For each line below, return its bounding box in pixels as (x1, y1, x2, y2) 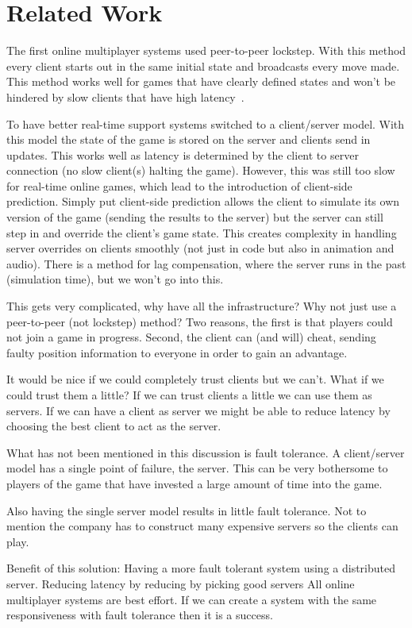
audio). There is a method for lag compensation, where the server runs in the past (6, 255, 406, 272)
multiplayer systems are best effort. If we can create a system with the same (6, 591, 377, 607)
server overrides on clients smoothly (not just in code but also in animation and (6, 240, 395, 256)
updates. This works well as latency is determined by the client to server (6, 146, 359, 163)
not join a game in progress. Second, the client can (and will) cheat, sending (6, 329, 376, 345)
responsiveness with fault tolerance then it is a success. (6, 607, 273, 623)
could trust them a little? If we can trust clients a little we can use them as (6, 387, 372, 403)
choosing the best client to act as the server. (6, 418, 221, 434)
